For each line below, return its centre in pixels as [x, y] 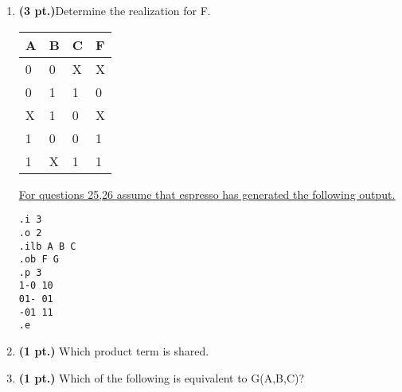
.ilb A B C [47, 246]
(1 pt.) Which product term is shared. [114, 351]
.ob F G [39, 260]
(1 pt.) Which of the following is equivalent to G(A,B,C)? [162, 377]
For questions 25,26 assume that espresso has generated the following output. [207, 194]
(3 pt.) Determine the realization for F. [115, 10]
